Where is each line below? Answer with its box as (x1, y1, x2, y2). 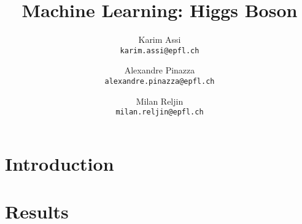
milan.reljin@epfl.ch (115, 108, 204, 117)
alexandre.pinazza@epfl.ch (104, 77, 215, 86)
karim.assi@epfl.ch (120, 46, 199, 55)
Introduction (5, 151, 114, 176)
